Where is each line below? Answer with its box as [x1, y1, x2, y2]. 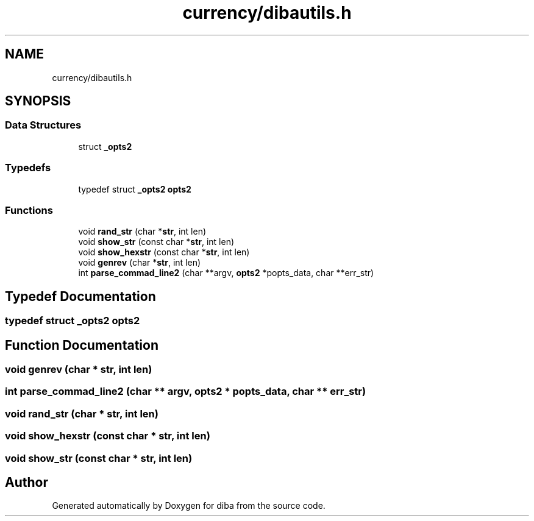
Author [5, 474, 48, 490]
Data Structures [5, 119, 82, 132]
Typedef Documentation [5, 288, 156, 304]
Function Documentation [5, 337, 158, 353]
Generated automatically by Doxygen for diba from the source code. [52, 500, 326, 511]
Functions [5, 204, 53, 216]
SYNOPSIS [5, 93, 71, 109]
